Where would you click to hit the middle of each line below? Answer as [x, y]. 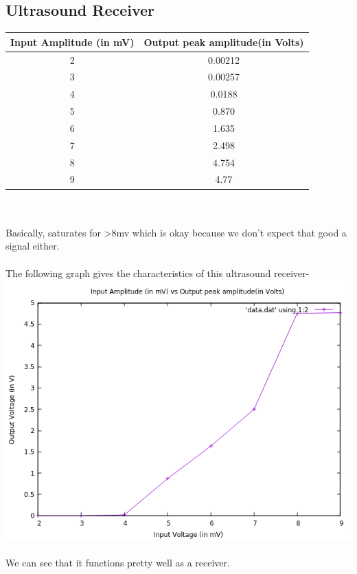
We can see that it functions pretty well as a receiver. [118, 563]
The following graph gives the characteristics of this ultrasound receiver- [158, 273]
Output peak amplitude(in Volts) [224, 42]
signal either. [33, 246]
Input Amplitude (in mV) [72, 42]
